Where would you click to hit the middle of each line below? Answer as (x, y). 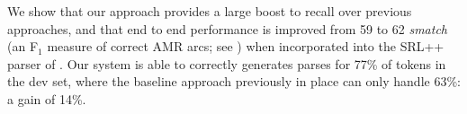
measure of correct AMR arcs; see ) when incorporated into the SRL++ (246, 46)
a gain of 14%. (47, 98)
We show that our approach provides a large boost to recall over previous (210, 11)
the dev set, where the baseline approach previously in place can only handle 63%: (234, 81)
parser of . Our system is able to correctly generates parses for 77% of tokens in (227, 63)
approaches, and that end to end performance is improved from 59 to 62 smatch (227, 28)
